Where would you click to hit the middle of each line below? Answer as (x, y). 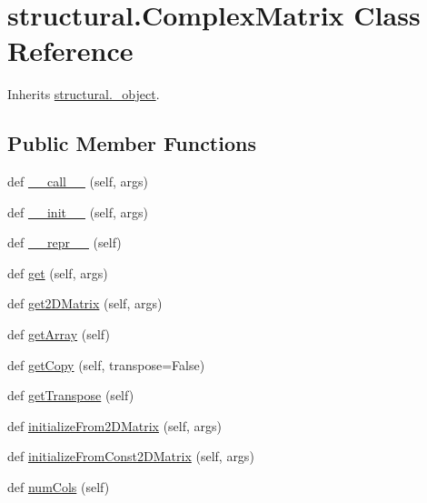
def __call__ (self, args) (78, 181)
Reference (70, 50)
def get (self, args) (58, 272)
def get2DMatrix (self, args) (85, 303)
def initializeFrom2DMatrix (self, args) (114, 425)
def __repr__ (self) (65, 242)
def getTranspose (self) (71, 395)
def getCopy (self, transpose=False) (106, 364)
